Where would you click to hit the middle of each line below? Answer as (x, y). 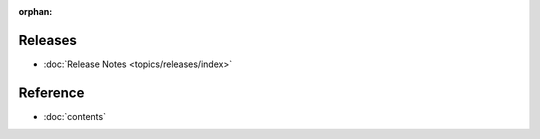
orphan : (35, 11)
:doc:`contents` (75, 116)
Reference (51, 92)
